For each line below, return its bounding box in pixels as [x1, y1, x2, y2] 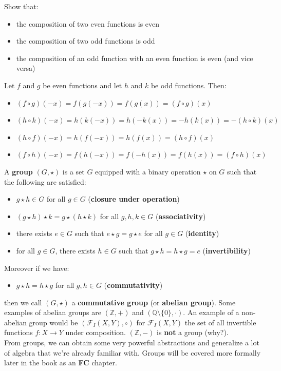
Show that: [4, 1, 39, 11]
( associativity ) [155, 210, 206, 221]
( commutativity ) [104, 280, 163, 290]
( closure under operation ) [88, 193, 180, 204]
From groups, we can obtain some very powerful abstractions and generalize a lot [4, 337, 259, 348]
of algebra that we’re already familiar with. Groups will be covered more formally [4, 347, 261, 358]
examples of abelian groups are [4, 307, 101, 318]
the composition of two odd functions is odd [16, 35, 155, 46]
